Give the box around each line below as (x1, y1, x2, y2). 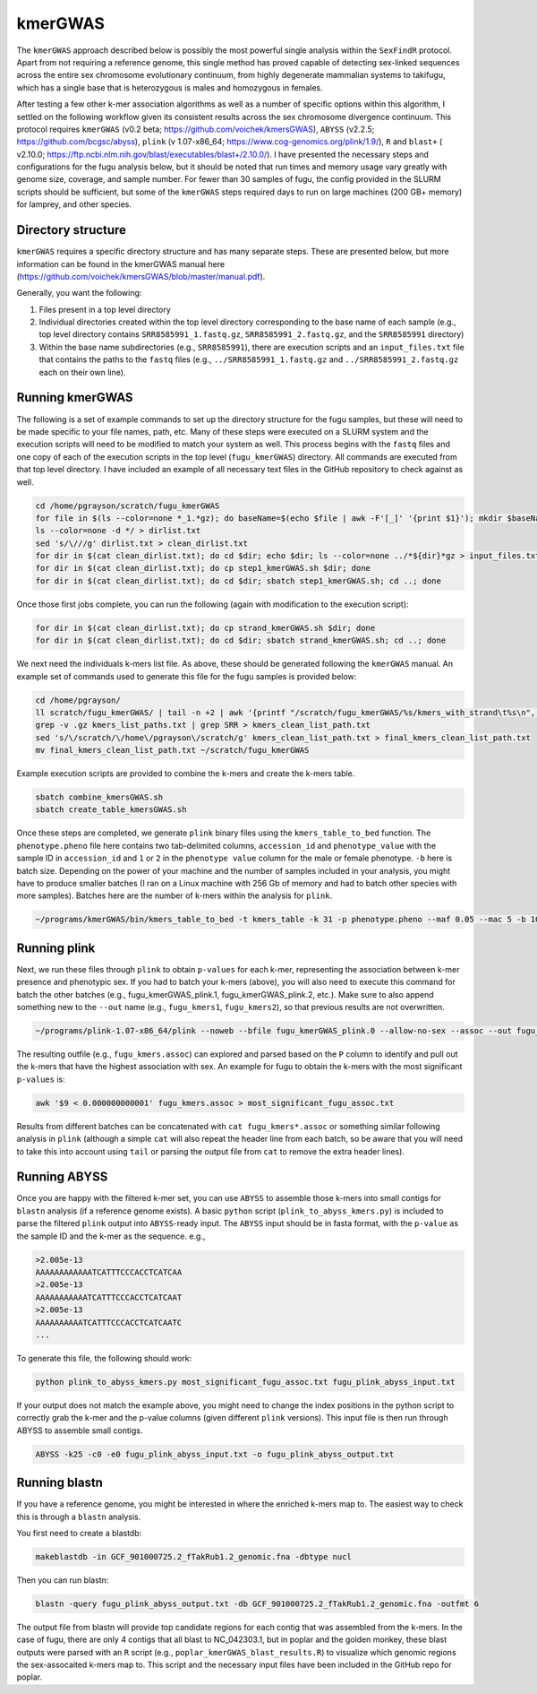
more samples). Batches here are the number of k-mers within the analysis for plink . (16, 890, 333, 901)
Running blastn (16, 1475, 103, 1491)
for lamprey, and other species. (16, 199, 132, 210)
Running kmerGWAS (16, 390, 133, 405)
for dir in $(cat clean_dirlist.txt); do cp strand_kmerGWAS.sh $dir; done (35, 623, 376, 633)
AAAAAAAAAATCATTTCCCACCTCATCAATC (35, 1318, 183, 1327)
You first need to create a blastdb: (16, 1527, 142, 1538)
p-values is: (16, 1074, 66, 1085)
